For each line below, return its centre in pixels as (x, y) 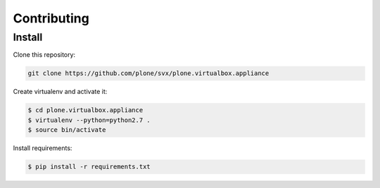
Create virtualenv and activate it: (60, 92)
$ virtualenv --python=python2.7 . (89, 120)
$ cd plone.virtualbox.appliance (85, 110)
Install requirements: (43, 148)
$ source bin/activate (67, 130)
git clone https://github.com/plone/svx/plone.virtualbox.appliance (148, 73)
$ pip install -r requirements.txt (89, 167)
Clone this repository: (44, 55)
